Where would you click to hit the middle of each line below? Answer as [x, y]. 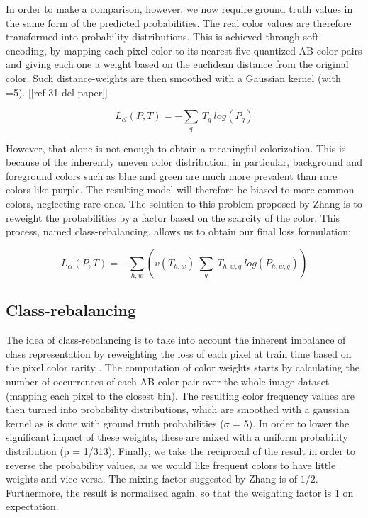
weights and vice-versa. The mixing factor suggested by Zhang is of [152, 479]
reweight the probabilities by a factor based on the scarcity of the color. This [173, 217]
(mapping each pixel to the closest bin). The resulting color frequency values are [180, 395]
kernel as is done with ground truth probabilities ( [115, 423]
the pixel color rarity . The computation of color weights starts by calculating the [183, 367]
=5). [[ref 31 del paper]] [57, 92]
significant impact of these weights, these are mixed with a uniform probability [177, 437]
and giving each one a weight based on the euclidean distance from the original [177, 64]
